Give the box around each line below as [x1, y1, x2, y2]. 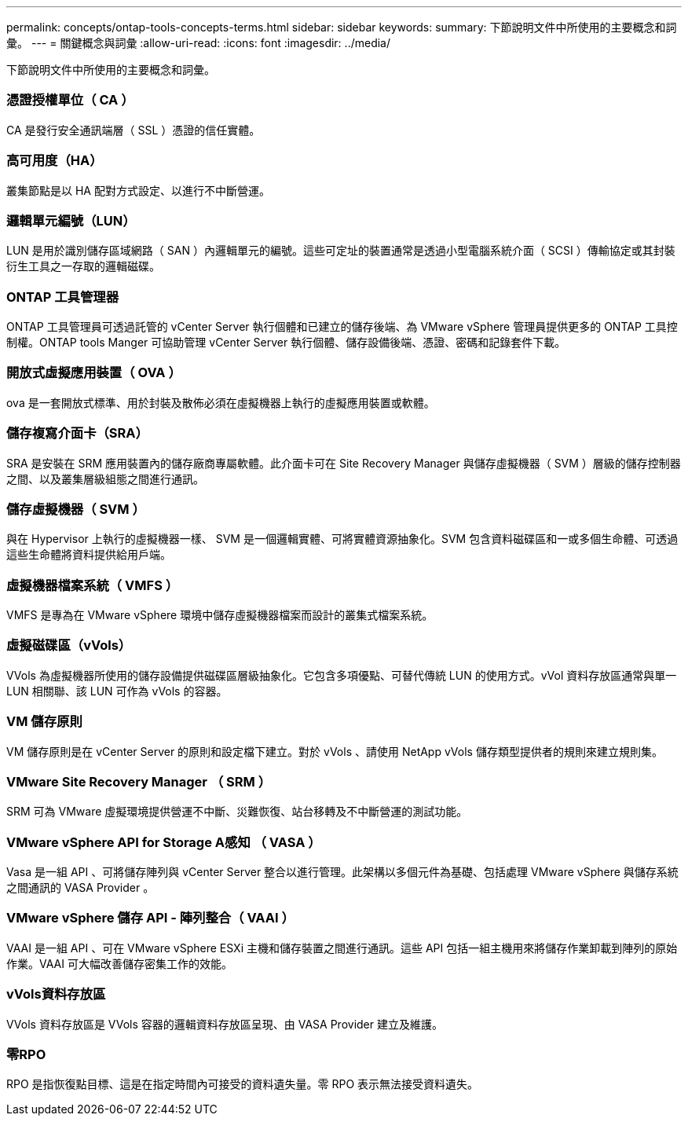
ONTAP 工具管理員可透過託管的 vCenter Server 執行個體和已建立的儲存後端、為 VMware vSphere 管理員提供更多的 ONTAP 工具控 [6, 320, 678, 333]
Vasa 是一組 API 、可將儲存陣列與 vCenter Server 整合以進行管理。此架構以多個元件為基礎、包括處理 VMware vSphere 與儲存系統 [6, 865, 679, 878]
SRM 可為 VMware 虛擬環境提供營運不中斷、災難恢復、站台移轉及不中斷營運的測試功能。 [6, 805, 468, 819]
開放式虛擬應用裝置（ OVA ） [6, 365, 181, 381]
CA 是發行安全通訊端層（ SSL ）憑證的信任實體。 [6, 123, 261, 137]
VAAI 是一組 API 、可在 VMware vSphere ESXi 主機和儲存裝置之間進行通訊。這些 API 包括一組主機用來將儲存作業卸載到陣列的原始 [6, 940, 678, 955]
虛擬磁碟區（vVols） [6, 637, 132, 654]
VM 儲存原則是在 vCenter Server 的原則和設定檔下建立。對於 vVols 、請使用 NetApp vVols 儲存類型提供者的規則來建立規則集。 [6, 744, 663, 758]
